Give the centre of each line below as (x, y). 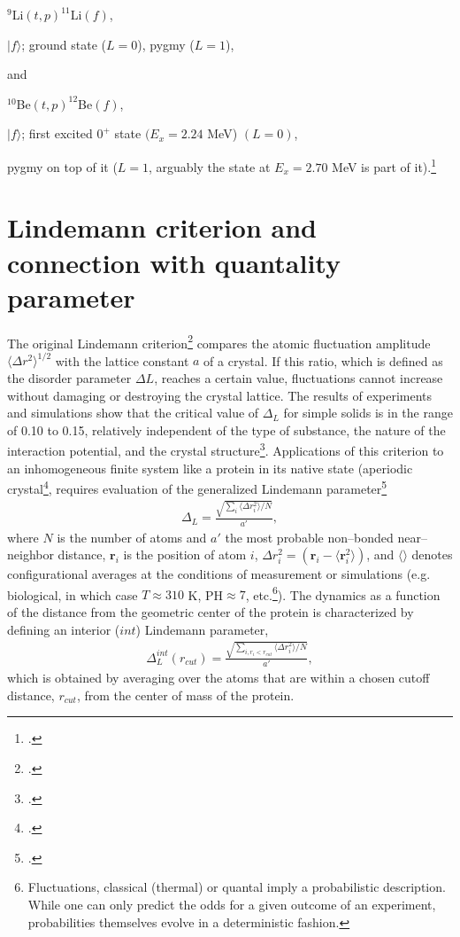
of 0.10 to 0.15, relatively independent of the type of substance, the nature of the (226, 429)
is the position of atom (185, 554)
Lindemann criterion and (162, 227)
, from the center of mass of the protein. (185, 695)
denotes (432, 554)
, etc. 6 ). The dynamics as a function (343, 593)
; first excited (57, 133)
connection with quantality (174, 262)
